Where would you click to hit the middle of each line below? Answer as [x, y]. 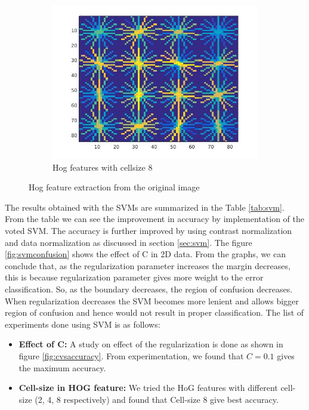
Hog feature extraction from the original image [114, 187]
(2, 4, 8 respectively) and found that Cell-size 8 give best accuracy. [157, 399]
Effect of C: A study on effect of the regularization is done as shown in [151, 344]
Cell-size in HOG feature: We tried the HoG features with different [148, 388]
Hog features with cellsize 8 [103, 167]
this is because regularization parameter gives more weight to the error [134, 277]
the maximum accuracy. [62, 367]
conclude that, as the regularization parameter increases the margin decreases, [148, 265]
